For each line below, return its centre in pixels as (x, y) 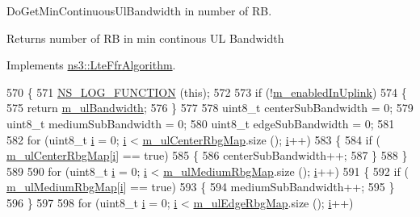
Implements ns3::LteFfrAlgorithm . (91, 65)
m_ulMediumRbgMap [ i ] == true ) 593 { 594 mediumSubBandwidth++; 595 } (201, 187)
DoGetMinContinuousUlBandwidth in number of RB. (139, 10)
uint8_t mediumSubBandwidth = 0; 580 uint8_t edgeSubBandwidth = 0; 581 (201, 123)
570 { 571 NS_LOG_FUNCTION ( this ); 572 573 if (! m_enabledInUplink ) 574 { (207, 92)
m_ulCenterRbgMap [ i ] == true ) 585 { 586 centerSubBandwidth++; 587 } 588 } (207, 155)
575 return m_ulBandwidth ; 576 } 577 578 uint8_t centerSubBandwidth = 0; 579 (210, 108)
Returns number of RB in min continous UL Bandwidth (145, 38)
